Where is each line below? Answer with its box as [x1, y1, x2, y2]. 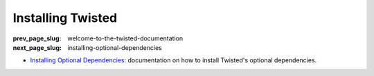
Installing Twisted [12, 10, 118, 25]
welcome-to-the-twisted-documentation [67, 34, 184, 42]
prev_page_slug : [12, 34, 62, 42]
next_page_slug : [12, 43, 62, 51]
